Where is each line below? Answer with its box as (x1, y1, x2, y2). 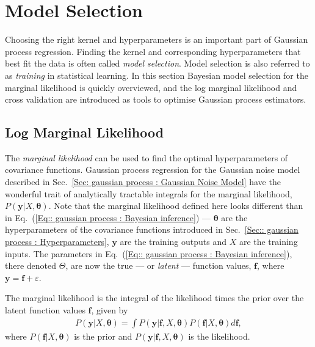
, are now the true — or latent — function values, (65, 259, 252, 272)
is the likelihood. (188, 329, 250, 342)
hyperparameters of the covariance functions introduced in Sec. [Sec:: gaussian (5, 223, 299, 236)
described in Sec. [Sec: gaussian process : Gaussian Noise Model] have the (5, 175, 281, 188)
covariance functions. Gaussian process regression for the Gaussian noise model (5, 163, 300, 176)
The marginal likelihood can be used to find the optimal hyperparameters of (5, 151, 288, 164)
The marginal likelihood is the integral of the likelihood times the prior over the (5, 291, 304, 304)
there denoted (5, 259, 57, 272)
